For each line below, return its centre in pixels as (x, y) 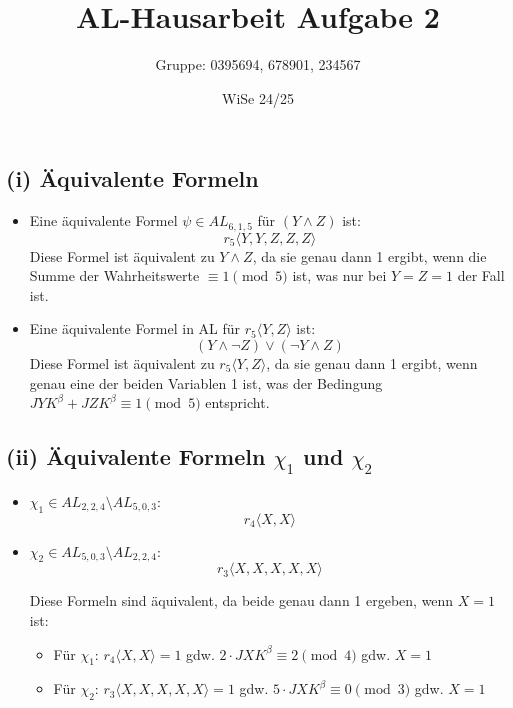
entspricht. (237, 402)
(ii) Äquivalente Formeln (136, 456)
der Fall (481, 275)
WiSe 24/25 (258, 97)
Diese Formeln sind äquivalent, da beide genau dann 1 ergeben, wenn (241, 600)
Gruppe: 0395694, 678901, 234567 (258, 64)
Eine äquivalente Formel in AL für (135, 328)
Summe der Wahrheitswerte (114, 275)
